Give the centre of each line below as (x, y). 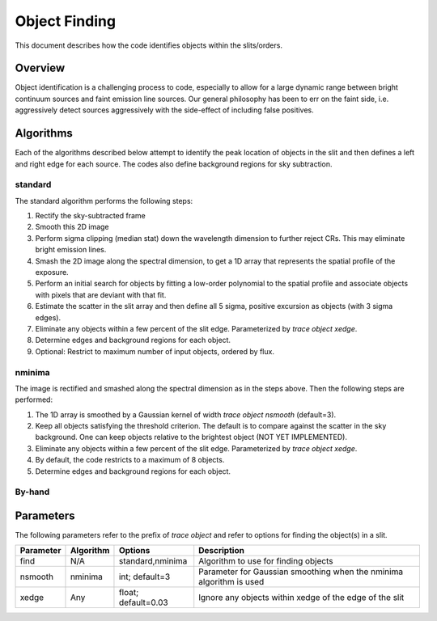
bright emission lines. (71, 250)
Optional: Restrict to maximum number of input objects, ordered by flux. (155, 351)
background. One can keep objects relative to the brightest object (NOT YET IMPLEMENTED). (191, 437)
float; (129, 593)
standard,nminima (153, 561)
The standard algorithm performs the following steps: (104, 201)
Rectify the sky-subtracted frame (90, 216)
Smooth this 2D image (72, 227)
